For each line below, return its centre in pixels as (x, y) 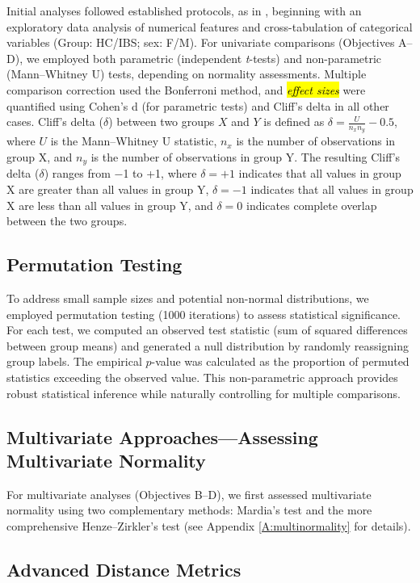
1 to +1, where (160, 173)
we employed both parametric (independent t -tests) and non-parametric (204, 58)
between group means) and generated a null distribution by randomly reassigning (208, 345)
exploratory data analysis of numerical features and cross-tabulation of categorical (210, 26)
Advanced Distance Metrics (124, 569)
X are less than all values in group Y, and (110, 205)
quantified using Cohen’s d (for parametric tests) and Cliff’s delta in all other (198, 105)
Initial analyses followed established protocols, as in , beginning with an (184, 10)
